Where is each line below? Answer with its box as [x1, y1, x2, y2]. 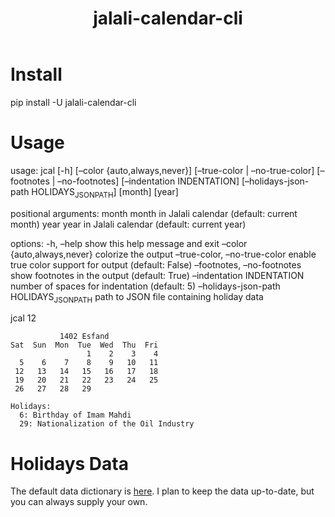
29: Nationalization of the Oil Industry [19, 419, 195, 429]
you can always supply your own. [10, 496, 148, 508]
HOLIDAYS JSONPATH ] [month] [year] [31, 185, 179, 200]
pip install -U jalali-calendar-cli [10, 96, 137, 108]
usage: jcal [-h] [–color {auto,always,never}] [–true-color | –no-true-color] [10, 164, 315, 176]
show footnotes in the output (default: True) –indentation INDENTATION [10, 269, 305, 281]
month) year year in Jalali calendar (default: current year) [10, 218, 247, 230]
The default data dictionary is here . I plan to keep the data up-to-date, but [10, 485, 315, 497]
